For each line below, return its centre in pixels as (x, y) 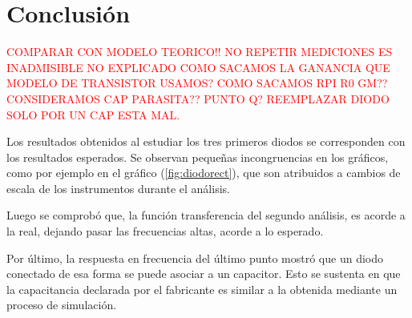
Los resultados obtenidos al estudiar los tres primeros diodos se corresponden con (206, 141)
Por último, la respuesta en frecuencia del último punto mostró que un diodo (195, 258)
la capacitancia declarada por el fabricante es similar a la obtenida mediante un (202, 289)
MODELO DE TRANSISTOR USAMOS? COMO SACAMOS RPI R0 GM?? (197, 83)
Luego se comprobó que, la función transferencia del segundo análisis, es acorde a (206, 215)
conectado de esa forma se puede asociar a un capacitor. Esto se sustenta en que (204, 274)
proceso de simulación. (62, 305)
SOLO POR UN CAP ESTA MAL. (93, 114)
